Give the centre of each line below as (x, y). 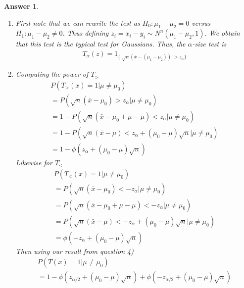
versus (201, 23)
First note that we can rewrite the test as (78, 23)
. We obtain (222, 33)
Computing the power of (52, 74)
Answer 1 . (21, 6)
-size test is (209, 44)
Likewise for (34, 163)
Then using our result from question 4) (74, 251)
